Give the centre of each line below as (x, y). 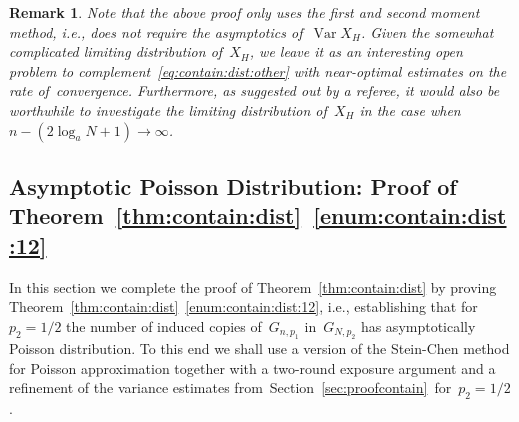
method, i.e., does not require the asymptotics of (156, 31)
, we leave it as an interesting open (356, 51)
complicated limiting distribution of (116, 51)
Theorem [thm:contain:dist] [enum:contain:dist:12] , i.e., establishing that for (243, 306)
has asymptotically (418, 325)
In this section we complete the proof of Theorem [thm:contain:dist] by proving (253, 286)
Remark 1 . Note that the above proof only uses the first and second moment (244, 12)
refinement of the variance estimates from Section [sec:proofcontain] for (230, 387)
